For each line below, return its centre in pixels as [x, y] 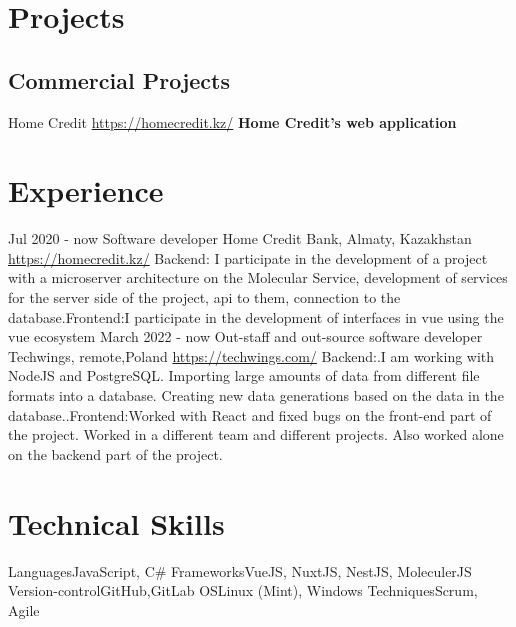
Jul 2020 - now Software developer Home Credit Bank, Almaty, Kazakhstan [240, 238]
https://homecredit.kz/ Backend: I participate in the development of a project [248, 257]
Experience [86, 190]
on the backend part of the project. [115, 453]
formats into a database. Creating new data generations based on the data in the [256, 395]
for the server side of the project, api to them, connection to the [204, 297]
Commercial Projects [119, 79]
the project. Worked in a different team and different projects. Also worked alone [256, 434]
